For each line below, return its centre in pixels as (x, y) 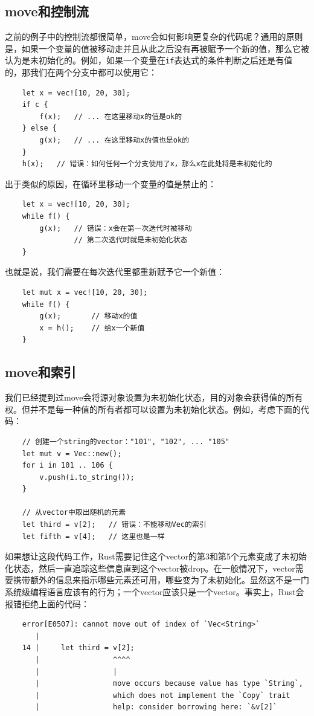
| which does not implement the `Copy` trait (163, 695)
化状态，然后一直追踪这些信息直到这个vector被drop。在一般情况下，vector (150, 568)
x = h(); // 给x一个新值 (92, 328)
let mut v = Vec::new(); (72, 453)
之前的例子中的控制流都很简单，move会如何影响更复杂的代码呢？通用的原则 (154, 37)
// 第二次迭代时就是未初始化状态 (131, 240)
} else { (39, 128)
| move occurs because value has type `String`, (169, 684)
